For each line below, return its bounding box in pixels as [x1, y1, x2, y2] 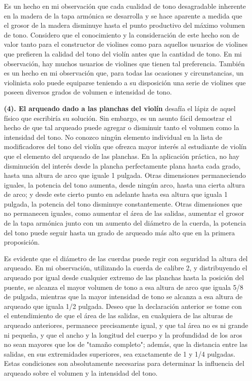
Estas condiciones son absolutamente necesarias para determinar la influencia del [4, 358, 245, 368]
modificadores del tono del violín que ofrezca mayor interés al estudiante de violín [4, 141, 247, 152]
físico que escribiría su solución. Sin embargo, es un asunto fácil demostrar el [4, 113, 232, 123]
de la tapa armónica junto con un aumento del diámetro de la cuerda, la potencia [4, 218, 246, 228]
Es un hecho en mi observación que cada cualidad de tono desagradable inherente [4, 1, 246, 11]
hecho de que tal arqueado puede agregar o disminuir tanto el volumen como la [4, 122, 239, 133]
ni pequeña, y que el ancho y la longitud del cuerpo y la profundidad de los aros [4, 329, 242, 340]
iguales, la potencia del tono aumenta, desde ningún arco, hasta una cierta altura [4, 179, 245, 190]
